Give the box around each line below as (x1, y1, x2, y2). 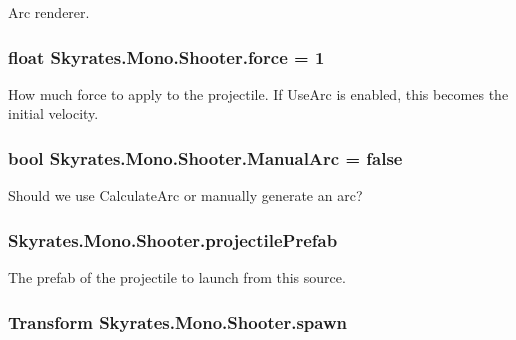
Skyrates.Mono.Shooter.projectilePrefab (8, 227, 338, 252)
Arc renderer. (8, 2, 90, 22)
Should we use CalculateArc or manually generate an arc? (8, 185, 363, 206)
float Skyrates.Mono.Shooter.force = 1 (8, 44, 325, 69)
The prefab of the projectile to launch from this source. (8, 267, 346, 288)
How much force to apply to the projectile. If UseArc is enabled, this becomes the (8, 83, 509, 104)
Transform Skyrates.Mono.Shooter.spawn (8, 309, 347, 334)
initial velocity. (8, 103, 99, 124)
